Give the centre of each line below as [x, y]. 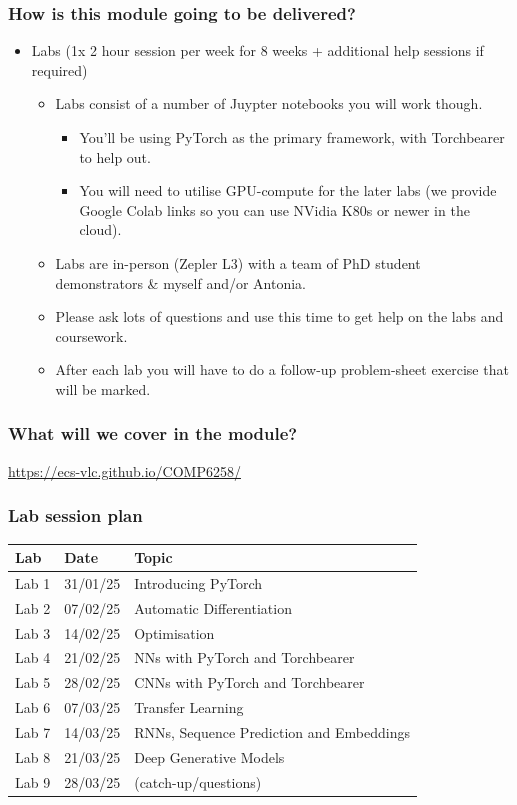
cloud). [100, 229]
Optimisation [174, 632]
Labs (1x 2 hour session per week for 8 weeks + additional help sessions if [257, 50]
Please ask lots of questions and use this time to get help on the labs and [279, 316]
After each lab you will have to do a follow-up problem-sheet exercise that [282, 369]
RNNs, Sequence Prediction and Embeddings [272, 731]
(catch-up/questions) [198, 781]
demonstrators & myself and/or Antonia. [181, 282]
